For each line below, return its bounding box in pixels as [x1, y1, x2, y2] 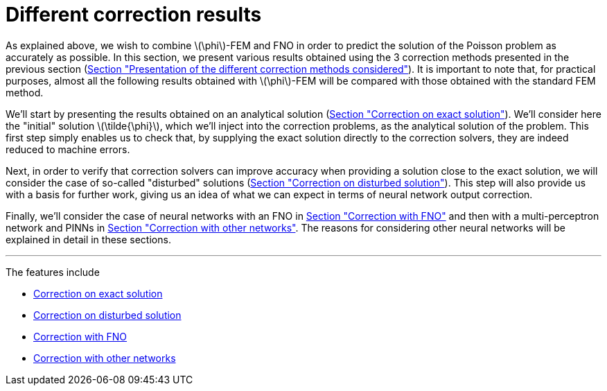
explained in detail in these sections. [6, 233, 171, 245]
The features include [6, 266, 100, 278]
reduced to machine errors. [6, 143, 130, 155]
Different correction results [6, 3, 262, 26]
